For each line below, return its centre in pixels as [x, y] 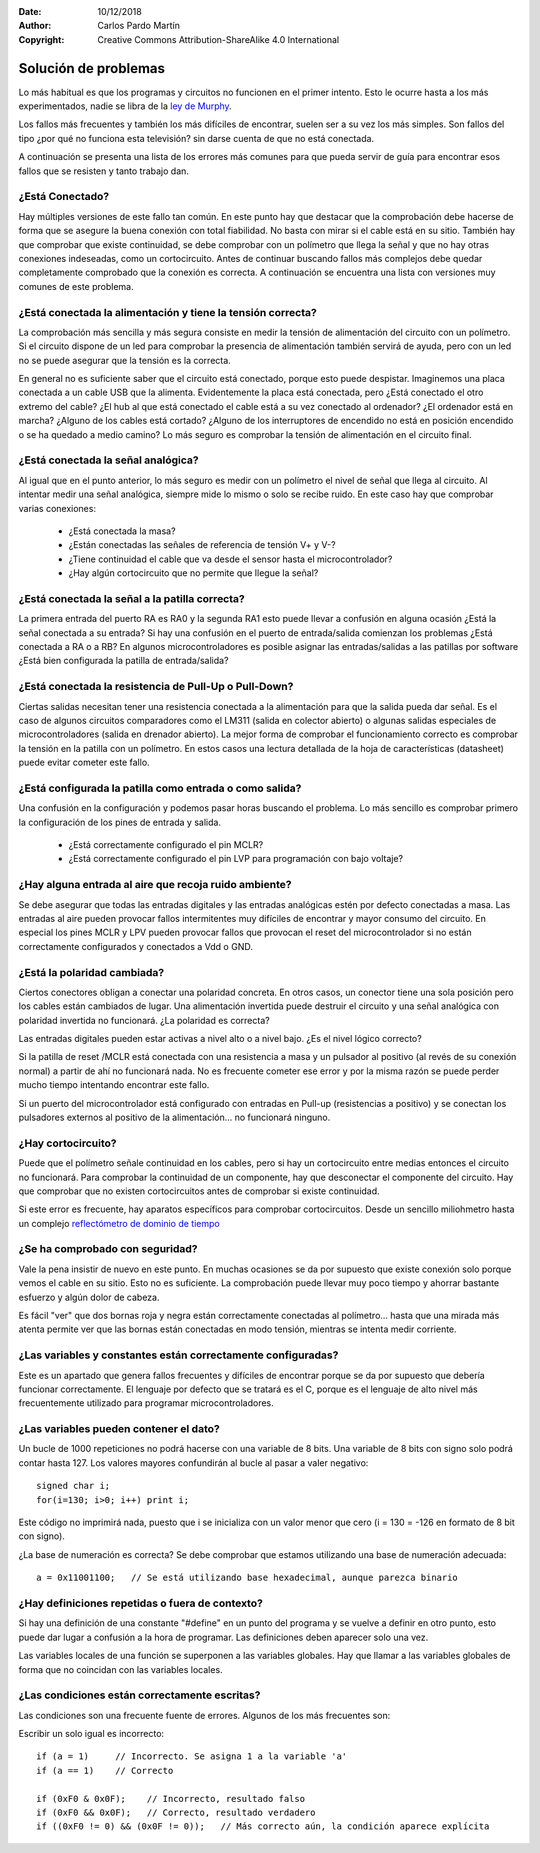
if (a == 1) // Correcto [105, 1770]
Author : [35, 26]
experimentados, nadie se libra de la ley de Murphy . [125, 106]
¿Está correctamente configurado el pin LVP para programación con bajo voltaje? [236, 859]
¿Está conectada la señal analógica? [108, 460]
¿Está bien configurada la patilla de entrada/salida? [123, 661]
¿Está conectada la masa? [122, 531]
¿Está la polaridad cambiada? [91, 972]
